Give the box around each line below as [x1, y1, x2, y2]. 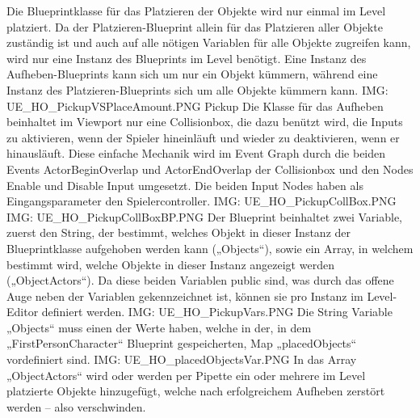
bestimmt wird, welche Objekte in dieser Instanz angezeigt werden [6, 255, 334, 272]
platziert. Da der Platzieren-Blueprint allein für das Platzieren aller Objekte [6, 18, 383, 35]
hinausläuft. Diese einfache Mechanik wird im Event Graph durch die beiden [6, 145, 386, 162]
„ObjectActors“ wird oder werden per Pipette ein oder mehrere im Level [6, 366, 366, 383]
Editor [6, 303, 39, 320]
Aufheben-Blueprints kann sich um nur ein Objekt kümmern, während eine [6, 65, 378, 82]
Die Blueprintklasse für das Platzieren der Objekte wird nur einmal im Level [6, 2, 386, 19]
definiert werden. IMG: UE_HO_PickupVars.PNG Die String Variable [41, 303, 393, 320]
